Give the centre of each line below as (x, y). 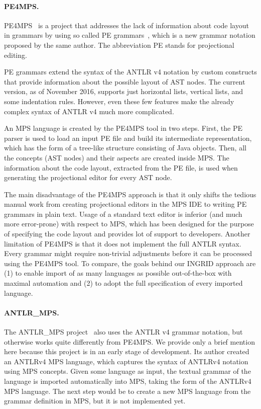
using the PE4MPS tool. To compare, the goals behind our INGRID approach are (130, 263)
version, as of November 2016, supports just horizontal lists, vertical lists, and (124, 91)
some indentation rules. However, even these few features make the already (119, 101)
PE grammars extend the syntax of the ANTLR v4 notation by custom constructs (130, 72)
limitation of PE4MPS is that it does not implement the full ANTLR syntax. (123, 243)
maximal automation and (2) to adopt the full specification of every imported (123, 283)
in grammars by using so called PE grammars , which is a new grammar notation (130, 35)
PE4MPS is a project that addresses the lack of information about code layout (126, 25)
